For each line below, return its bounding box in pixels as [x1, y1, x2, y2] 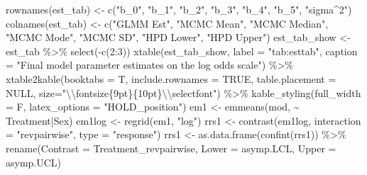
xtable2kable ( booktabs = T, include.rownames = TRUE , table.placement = [6, 71, 336, 86]
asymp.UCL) [6, 154, 62, 169]
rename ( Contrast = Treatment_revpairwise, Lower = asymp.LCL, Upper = [6, 140, 336, 155]
